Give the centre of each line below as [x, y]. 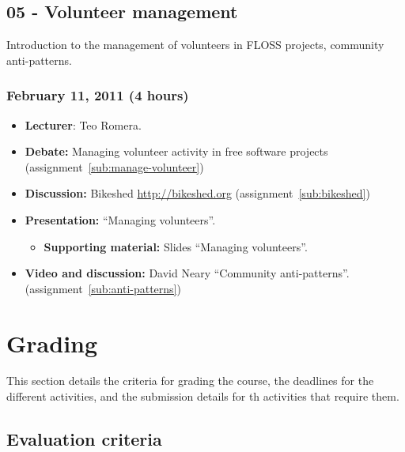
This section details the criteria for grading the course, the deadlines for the [190, 380]
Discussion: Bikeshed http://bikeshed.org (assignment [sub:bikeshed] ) [197, 193]
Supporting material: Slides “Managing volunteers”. [176, 246]
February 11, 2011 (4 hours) [98, 95]
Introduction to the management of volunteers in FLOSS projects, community [195, 45]
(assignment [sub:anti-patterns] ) [103, 288]
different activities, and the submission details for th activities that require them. [203, 396]
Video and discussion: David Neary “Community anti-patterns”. [187, 273]
